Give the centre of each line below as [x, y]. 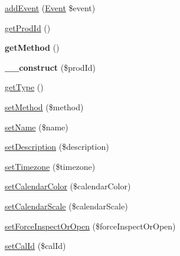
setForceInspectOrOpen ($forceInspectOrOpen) [90, 226]
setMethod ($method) [44, 106]
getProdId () [28, 27]
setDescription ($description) [57, 147]
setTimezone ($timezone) [50, 166]
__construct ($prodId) [50, 67]
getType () [24, 87]
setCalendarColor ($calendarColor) [68, 186]
